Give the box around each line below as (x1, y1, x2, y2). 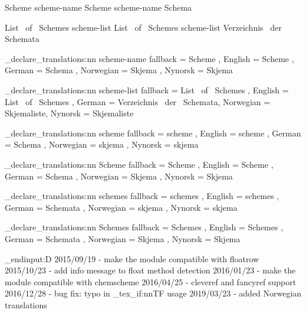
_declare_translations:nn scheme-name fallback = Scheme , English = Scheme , (5, 52, 294, 64)
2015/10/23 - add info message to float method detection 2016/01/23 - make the (5, 264, 296, 276)
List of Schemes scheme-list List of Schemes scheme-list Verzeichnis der (5, 21, 282, 33)
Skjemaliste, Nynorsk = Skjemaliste (5, 107, 134, 119)
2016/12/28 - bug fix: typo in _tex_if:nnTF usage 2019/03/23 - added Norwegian (5, 287, 302, 299)
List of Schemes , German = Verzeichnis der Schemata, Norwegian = (5, 95, 271, 107)
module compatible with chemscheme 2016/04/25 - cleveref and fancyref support (5, 275, 297, 288)
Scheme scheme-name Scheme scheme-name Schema (5, 1, 192, 13)
